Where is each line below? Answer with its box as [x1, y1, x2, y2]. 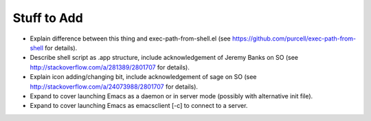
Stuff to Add [12, 10, 84, 25]
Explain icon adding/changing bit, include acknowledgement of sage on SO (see [30, 73, 257, 81]
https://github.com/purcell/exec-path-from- [232, 34, 357, 43]
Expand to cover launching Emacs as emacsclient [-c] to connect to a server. [30, 102, 248, 110]
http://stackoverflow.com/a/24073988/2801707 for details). [30, 82, 199, 91]
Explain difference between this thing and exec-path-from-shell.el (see [30, 34, 232, 43]
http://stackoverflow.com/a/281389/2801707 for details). [30, 63, 190, 71]
